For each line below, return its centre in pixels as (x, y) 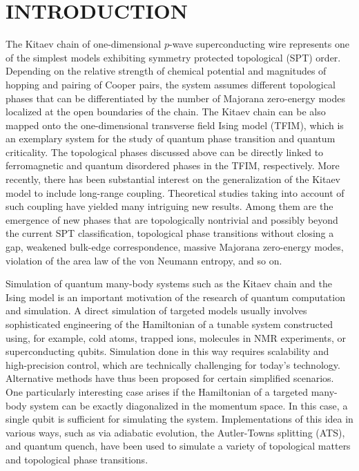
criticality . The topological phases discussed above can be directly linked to (165, 152)
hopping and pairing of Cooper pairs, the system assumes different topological (171, 84)
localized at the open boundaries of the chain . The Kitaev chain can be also (166, 112)
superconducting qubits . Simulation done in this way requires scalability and (167, 351)
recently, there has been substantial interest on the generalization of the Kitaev (173, 179)
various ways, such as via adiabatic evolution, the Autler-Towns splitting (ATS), (175, 432)
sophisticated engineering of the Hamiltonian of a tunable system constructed (169, 324)
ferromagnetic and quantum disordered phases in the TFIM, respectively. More (173, 165)
